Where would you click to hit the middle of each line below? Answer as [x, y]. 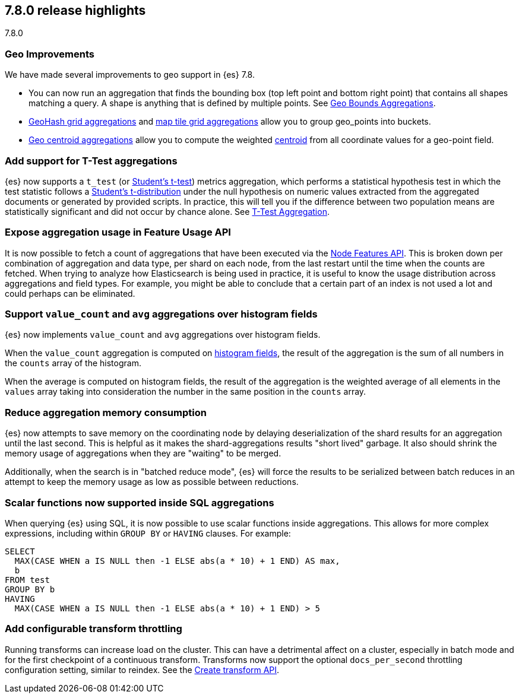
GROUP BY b [30, 589]
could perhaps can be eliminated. [70, 293]
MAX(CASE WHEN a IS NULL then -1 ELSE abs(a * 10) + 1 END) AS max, [177, 561]
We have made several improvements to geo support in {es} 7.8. [130, 75]
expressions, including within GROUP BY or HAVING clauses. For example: [148, 533]
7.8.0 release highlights [75, 10]
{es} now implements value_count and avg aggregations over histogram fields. [163, 335]
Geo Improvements [50, 54]
